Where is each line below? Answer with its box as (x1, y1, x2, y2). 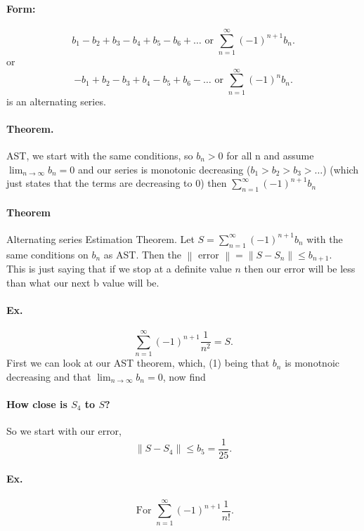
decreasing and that (6, 369, 91, 383)
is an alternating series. (6, 93, 106, 108)
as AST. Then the (103, 247, 181, 261)
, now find (162, 369, 206, 383)
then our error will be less (244, 261, 356, 276)
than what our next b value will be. (6, 275, 160, 289)
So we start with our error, (6, 424, 122, 438)
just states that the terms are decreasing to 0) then (6, 176, 227, 190)
